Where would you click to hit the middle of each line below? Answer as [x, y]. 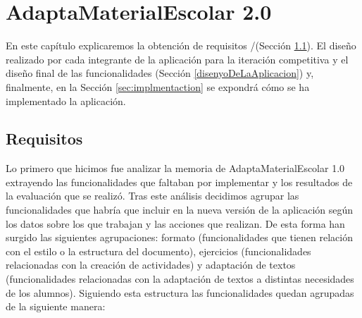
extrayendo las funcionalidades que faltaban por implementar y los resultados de [179, 182]
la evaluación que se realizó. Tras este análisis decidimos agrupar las [152, 196]
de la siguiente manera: [56, 306]
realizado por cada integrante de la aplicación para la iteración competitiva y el [177, 59]
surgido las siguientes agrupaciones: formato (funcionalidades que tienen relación [179, 237]
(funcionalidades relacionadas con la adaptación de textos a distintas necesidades [180, 279]
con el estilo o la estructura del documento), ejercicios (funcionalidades [158, 251]
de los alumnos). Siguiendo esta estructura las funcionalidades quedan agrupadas [180, 292]
